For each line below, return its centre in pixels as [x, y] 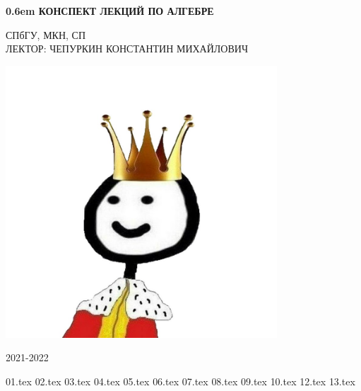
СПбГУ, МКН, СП [46, 34]
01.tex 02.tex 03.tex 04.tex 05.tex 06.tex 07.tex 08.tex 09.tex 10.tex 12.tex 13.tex [180, 381]
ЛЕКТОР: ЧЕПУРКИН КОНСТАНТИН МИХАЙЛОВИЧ [127, 49]
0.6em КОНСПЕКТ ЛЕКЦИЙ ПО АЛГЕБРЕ [110, 11]
